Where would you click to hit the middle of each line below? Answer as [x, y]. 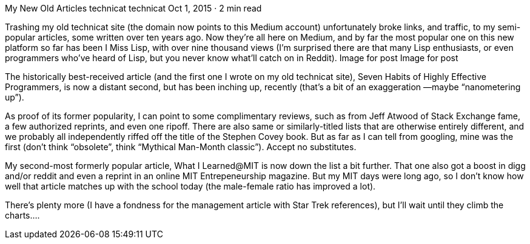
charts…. [22, 215]
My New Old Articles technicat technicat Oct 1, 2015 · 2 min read [133, 8]
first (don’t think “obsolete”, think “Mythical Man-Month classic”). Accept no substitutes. [181, 147]
